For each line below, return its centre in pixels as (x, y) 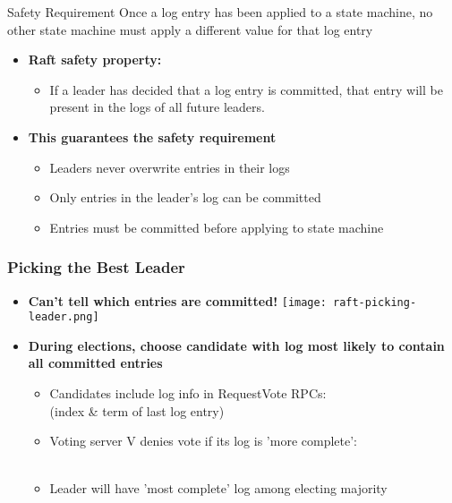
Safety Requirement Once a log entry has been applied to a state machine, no (220, 12)
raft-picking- (375, 302)
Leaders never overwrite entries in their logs (170, 167)
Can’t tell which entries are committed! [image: (177, 300)
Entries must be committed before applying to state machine (217, 227)
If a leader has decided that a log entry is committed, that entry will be (246, 89)
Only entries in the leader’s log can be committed (185, 197)
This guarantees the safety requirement (152, 136)
